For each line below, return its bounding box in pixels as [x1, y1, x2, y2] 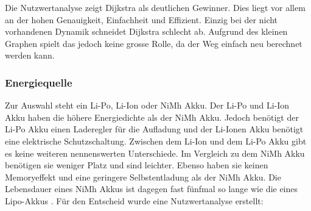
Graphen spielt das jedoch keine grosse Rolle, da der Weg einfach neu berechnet [5, 37, 302, 49]
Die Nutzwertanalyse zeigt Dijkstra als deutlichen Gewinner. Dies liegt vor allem [5, 1, 306, 13]
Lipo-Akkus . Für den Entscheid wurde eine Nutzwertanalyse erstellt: [5, 194, 264, 207]
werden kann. [5, 49, 55, 62]
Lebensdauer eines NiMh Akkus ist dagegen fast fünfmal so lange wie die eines [5, 182, 298, 195]
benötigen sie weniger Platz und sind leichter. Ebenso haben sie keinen [5, 159, 268, 171]
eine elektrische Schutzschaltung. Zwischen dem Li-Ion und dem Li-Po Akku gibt [5, 134, 307, 147]
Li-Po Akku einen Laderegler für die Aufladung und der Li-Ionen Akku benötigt [5, 123, 304, 135]
